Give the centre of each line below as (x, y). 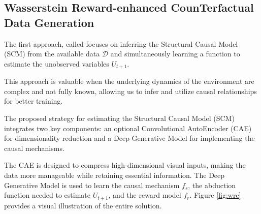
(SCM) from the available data (52, 54)
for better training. (34, 101)
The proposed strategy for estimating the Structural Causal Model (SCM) (119, 118)
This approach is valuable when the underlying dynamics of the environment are (129, 81)
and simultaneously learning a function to (175, 54)
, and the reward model (145, 195)
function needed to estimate (47, 195)
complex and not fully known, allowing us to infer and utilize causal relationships (130, 91)
